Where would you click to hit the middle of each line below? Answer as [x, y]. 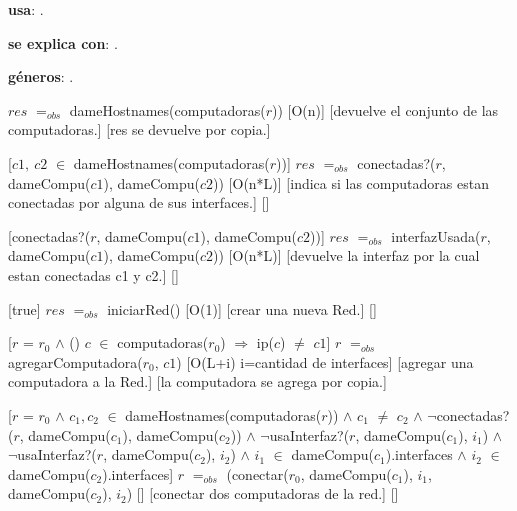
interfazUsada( [436, 235]
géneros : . [41, 76]
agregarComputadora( [75, 361]
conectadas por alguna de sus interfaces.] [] [139, 202]
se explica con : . [63, 42]
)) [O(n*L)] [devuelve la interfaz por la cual [346, 255]
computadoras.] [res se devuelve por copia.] [139, 129]
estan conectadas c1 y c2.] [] [93, 274]
